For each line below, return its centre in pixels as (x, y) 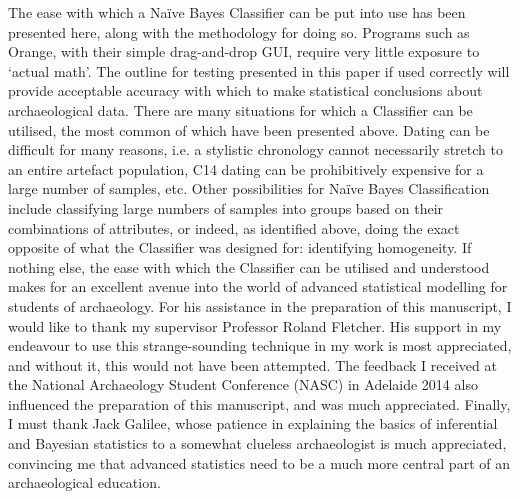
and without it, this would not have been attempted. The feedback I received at (252, 364)
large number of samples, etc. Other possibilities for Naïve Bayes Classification (249, 188)
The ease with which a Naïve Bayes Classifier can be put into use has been (237, 12)
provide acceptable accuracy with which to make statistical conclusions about (245, 90)
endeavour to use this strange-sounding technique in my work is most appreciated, (260, 345)
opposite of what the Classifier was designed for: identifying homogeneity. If (240, 247)
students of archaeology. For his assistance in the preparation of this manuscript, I (260, 305)
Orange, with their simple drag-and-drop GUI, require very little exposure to (244, 51)
